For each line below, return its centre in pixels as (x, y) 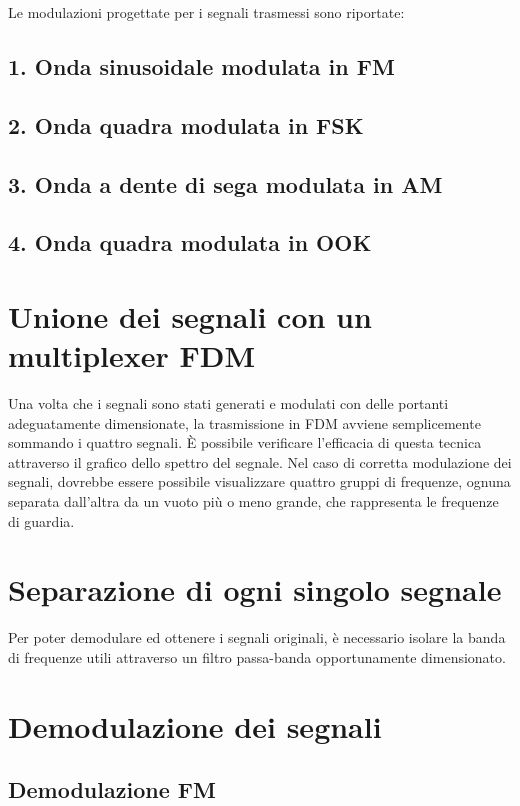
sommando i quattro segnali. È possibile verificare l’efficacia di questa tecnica (245, 442)
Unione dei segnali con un (190, 315)
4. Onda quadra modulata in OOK (190, 242)
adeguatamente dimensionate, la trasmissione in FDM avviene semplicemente (244, 422)
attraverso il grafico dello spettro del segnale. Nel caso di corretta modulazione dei (260, 461)
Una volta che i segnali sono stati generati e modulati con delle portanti (228, 403)
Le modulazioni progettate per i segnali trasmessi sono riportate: (206, 12)
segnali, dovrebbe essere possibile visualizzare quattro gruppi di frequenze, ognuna (259, 481)
